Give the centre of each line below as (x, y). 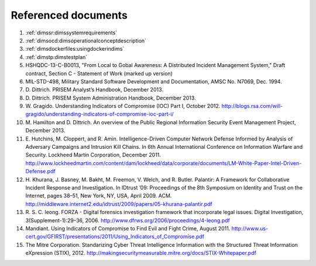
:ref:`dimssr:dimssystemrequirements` (71, 33)
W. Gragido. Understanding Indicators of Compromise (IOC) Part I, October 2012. (123, 106)
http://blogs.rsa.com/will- (252, 106)
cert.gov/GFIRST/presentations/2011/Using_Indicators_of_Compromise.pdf (115, 237)
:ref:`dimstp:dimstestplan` (56, 57)
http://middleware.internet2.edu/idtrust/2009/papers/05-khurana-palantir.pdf (119, 204)
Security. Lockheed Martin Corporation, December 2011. (93, 155)
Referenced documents (69, 15)
